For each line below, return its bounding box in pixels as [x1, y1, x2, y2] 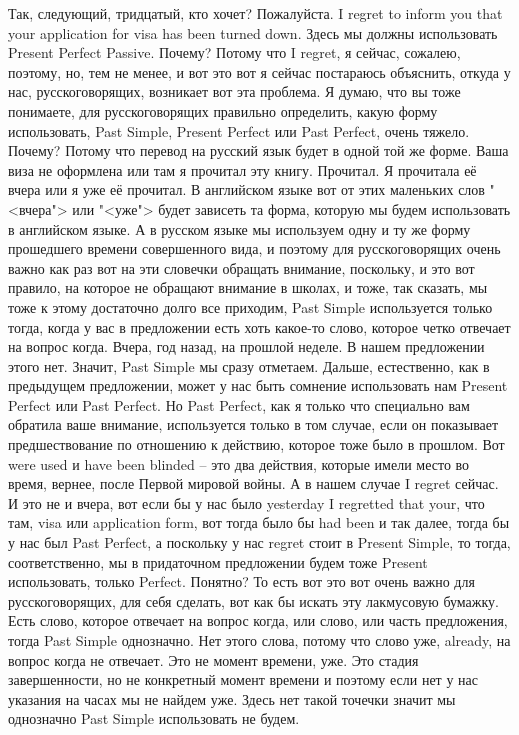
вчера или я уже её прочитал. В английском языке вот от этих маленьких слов [8, 179, 485, 200]
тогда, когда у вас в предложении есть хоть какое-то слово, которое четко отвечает [8, 316, 511, 337]
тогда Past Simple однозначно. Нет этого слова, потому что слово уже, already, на [8, 630, 511, 650]
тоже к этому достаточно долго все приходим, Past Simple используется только [8, 296, 493, 317]
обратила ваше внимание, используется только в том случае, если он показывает [8, 414, 499, 435]
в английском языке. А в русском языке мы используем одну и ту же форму [8, 218, 471, 239]
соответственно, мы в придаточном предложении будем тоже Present [8, 551, 428, 572]
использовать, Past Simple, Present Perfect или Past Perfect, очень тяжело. [8, 120, 470, 141]
